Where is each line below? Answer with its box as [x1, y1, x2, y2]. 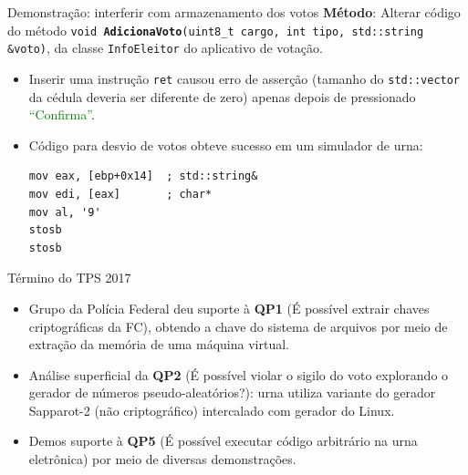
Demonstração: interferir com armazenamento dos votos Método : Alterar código [7, 3, 461, 21]
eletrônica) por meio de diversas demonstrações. [28, 449, 296, 469]
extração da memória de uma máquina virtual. [28, 335, 289, 354]
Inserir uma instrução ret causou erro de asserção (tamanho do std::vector [28, 68, 461, 88]
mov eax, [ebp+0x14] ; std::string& [28, 170, 258, 183]
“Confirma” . [28, 105, 95, 124]
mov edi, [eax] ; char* [28, 187, 213, 201]
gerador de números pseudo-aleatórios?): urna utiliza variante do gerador [28, 383, 436, 402]
